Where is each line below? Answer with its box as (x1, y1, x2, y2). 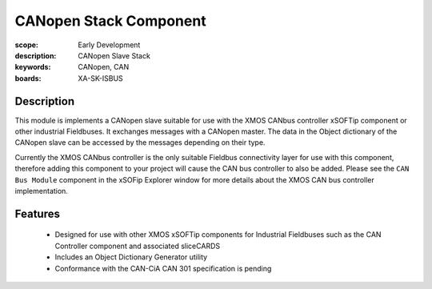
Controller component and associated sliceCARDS (54, 241, 220, 251)
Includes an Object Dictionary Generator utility (54, 252, 208, 262)
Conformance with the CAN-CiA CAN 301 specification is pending (54, 263, 272, 273)
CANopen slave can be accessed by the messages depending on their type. (14, 138, 266, 147)
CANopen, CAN (78, 62, 130, 72)
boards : (14, 73, 42, 83)
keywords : (14, 62, 51, 72)
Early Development (78, 40, 141, 50)
